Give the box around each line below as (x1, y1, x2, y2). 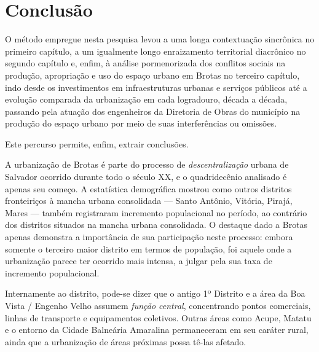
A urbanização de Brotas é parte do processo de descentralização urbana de (5, 158, 289, 171)
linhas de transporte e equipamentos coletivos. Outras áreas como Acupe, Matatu (5, 311, 312, 324)
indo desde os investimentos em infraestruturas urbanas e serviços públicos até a (5, 80, 307, 93)
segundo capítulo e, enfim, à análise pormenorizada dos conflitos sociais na (5, 57, 286, 69)
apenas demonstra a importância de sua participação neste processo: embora (5, 230, 293, 243)
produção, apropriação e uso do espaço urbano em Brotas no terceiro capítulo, (5, 68, 300, 81)
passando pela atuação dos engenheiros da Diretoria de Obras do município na (5, 104, 301, 117)
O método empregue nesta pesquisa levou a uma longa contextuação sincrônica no (5, 33, 315, 45)
